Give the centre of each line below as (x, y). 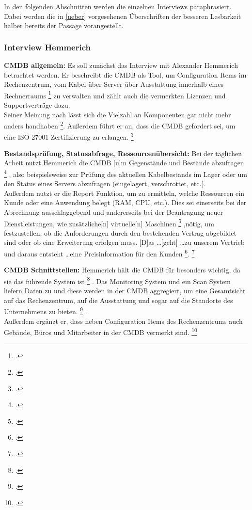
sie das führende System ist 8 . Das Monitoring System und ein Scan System (117, 280)
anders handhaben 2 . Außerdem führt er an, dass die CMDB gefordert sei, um (120, 125)
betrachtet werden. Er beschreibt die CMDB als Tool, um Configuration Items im (125, 74)
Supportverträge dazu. (37, 105)
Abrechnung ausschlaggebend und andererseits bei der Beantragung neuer (113, 212)
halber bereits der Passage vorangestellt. (64, 25)
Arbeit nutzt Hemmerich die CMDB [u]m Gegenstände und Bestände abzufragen (124, 163)
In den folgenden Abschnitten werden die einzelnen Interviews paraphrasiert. (118, 6)
